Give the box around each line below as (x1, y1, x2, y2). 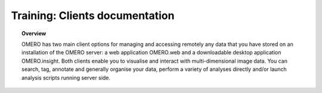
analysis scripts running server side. (21, 74, 110, 81)
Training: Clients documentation (11, 9, 175, 22)
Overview (21, 30, 47, 37)
